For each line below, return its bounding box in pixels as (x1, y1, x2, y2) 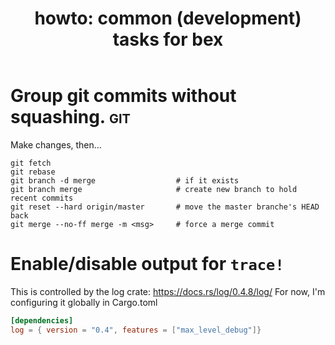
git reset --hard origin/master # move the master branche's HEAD (10, 202, 320, 212)
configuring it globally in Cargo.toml (10, 296, 158, 308)
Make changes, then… (10, 138, 102, 151)
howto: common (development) (34, 7, 302, 30)
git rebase (10, 167, 56, 177)
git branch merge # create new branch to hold (10, 184, 298, 194)
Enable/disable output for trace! (10, 253, 285, 276)
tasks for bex (112, 28, 224, 51)
